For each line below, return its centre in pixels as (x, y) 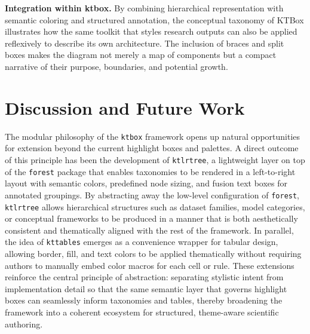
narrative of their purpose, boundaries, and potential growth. (116, 66)
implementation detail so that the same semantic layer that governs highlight (146, 288)
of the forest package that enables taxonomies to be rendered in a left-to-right (150, 171)
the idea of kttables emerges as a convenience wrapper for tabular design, (142, 242)
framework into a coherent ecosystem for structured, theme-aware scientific (142, 312)
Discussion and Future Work (125, 107)
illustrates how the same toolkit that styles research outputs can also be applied (151, 31)
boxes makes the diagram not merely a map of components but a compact (141, 55)
